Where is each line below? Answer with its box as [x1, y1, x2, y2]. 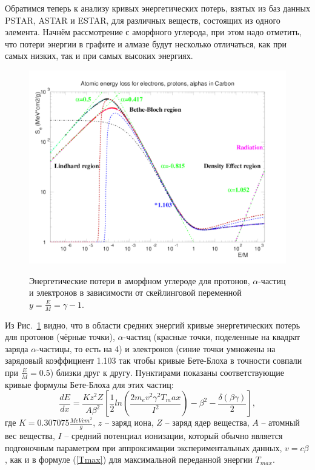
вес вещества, [5, 429, 55, 442]
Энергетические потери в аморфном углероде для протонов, [29, 274, 250, 287]
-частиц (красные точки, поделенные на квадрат [123, 330, 300, 343]
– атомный [261, 416, 300, 429]
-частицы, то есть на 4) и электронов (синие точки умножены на [36, 342, 276, 355]
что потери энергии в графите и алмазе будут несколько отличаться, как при [5, 37, 287, 50]
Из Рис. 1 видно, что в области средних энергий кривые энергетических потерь [5, 318, 300, 331]
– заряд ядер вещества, [165, 416, 250, 429]
